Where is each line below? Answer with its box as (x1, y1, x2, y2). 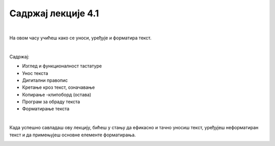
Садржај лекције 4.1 (9, 8, 99, 19)
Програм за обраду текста (22, 99, 80, 105)
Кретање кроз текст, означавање (22, 84, 95, 90)
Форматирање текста (22, 106, 70, 112)
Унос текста (22, 70, 48, 76)
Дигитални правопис (22, 77, 68, 83)
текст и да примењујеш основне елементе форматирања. (9, 132, 136, 138)
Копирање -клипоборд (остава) (22, 91, 92, 98)
